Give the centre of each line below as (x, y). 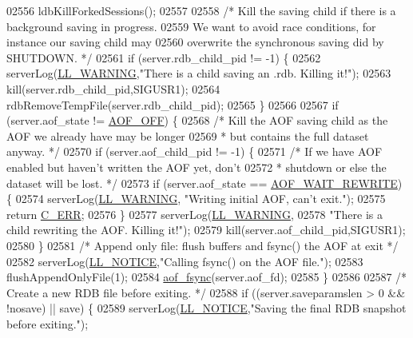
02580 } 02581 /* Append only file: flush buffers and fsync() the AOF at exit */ (203, 245)
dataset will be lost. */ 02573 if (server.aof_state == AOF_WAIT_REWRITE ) (205, 183)
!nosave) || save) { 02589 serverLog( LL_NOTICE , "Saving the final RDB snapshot (206, 308)
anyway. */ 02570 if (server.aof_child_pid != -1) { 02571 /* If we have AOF (195, 151)
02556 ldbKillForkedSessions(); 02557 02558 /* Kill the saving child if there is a (201, 10)
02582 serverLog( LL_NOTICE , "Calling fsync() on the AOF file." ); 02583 (185, 261)
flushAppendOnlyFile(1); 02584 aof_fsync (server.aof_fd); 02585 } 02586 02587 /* (207, 277)
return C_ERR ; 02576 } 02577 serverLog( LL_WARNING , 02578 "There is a (195, 214)
